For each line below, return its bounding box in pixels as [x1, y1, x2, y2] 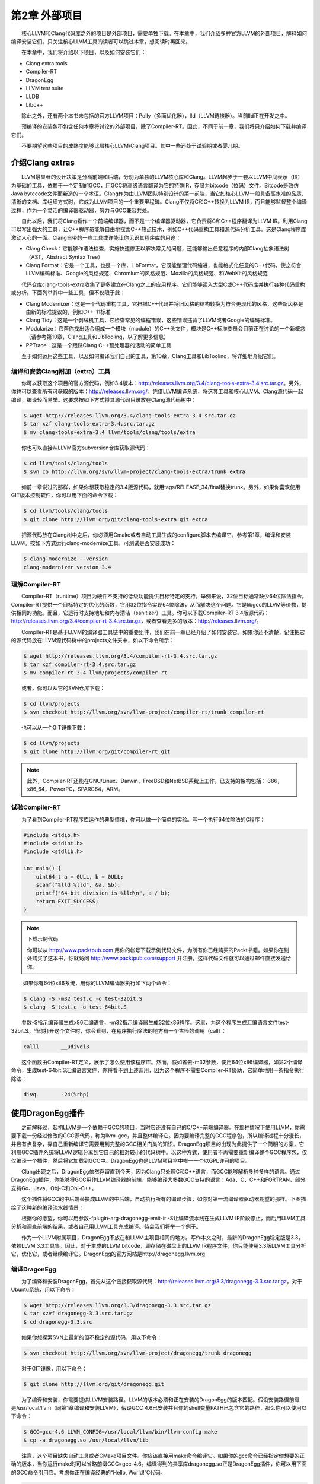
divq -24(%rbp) [23, 1091, 89, 1098]
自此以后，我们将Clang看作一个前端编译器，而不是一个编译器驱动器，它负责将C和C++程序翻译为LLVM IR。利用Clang [21, 217, 308, 225]
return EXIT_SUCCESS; [36, 898, 99, 905]
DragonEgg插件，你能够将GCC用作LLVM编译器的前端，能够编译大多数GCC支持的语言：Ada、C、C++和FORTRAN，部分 [11, 1176, 306, 1184]
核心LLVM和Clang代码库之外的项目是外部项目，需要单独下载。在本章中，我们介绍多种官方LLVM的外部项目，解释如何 [21, 30, 308, 37]
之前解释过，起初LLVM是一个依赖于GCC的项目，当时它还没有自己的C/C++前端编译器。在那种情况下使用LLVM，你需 [21, 1124, 305, 1131]
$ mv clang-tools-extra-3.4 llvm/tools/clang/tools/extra [23, 429, 196, 436]
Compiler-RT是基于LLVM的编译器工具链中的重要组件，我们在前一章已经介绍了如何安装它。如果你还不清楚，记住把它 [21, 628, 305, 635]
